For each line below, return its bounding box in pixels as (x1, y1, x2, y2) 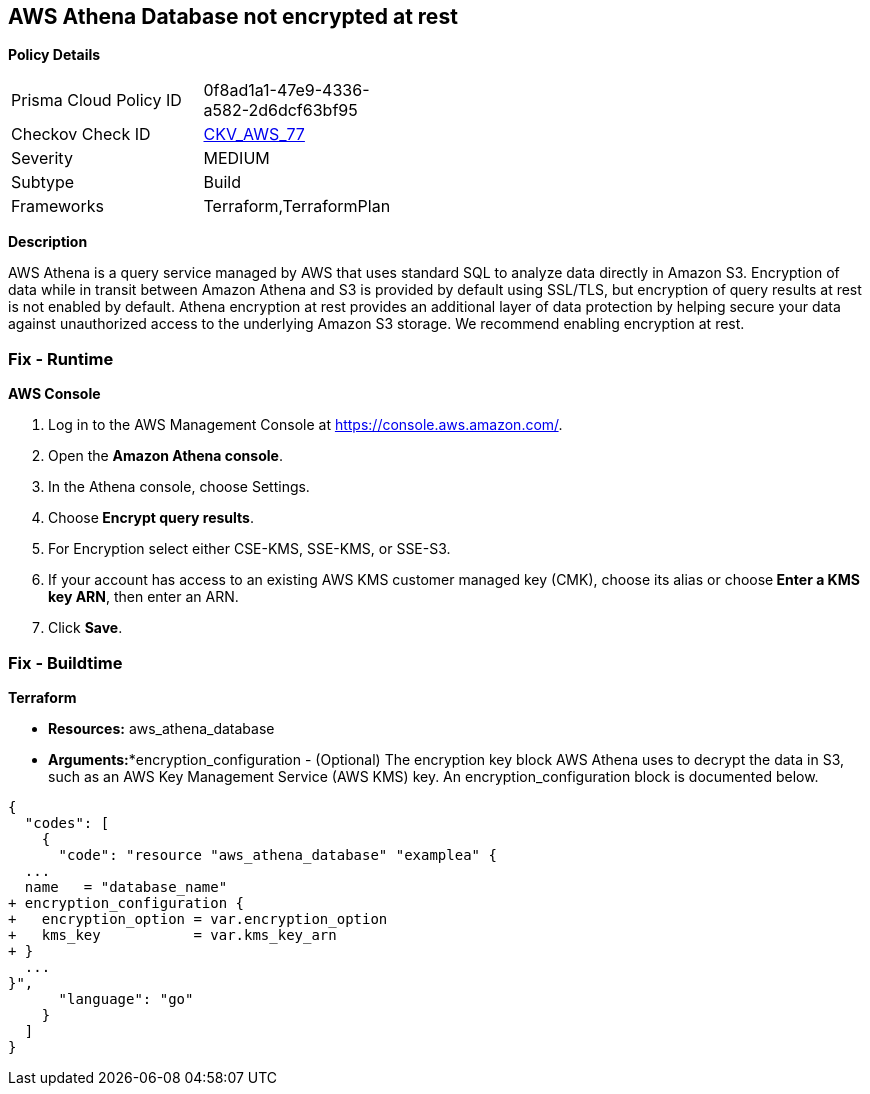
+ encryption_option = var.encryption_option (8, 910, 388, 927)
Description (8, 233, 88, 251)
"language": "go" (58, 990, 194, 1007)
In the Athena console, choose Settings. (48, 478, 310, 496)
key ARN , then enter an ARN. (48, 588, 239, 606)
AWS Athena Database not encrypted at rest (8, 4, 458, 29)
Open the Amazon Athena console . (48, 447, 283, 465)
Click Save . (48, 619, 123, 637)
